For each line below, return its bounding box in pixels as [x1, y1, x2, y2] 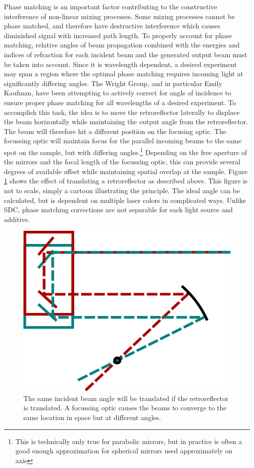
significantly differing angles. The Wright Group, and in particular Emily [4, 78, 222, 88]
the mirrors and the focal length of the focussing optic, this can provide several [4, 156, 240, 167]
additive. [4, 214, 30, 224]
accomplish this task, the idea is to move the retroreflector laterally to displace [4, 107, 240, 117]
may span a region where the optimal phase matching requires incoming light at [4, 68, 243, 79]
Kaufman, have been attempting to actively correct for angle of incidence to [4, 88, 232, 98]
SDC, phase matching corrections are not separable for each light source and [4, 204, 233, 215]
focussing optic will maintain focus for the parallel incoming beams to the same [4, 135, 242, 146]
